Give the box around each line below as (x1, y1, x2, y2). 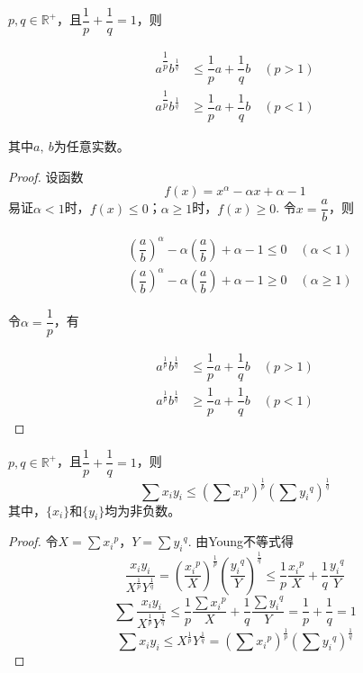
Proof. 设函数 (8, 166, 84, 185)
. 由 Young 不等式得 (187, 532, 295, 551)
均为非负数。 (104, 500, 181, 519)
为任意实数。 (53, 137, 130, 155)
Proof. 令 (8, 532, 59, 551)
